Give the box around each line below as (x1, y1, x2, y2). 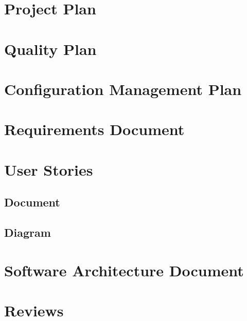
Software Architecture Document (4, 259, 244, 280)
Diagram (4, 224, 51, 240)
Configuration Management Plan (4, 78, 242, 99)
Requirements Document (4, 119, 185, 140)
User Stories (4, 159, 93, 180)
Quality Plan (4, 38, 97, 59)
